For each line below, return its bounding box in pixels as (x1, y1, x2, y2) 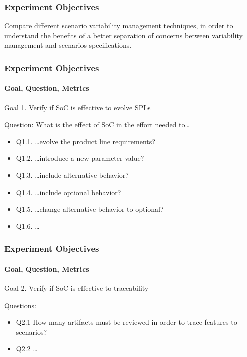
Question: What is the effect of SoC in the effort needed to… (4, 119, 190, 130)
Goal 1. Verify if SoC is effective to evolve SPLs (4, 102, 151, 112)
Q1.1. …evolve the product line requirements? (16, 136, 155, 146)
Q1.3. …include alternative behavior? (16, 170, 129, 181)
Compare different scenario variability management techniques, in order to (4, 20, 233, 31)
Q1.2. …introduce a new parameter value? (16, 153, 144, 163)
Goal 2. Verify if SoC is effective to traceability (4, 283, 149, 293)
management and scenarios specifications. (4, 40, 132, 50)
